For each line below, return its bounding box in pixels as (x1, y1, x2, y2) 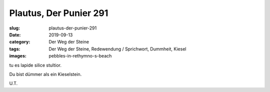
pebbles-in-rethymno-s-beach (48, 53, 112, 59)
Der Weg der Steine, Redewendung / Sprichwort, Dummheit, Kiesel (48, 45, 186, 52)
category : (9, 39, 30, 45)
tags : (9, 45, 20, 52)
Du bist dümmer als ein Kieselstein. (9, 71, 82, 77)
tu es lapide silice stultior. (9, 62, 62, 68)
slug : (9, 25, 20, 31)
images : (9, 53, 27, 59)
